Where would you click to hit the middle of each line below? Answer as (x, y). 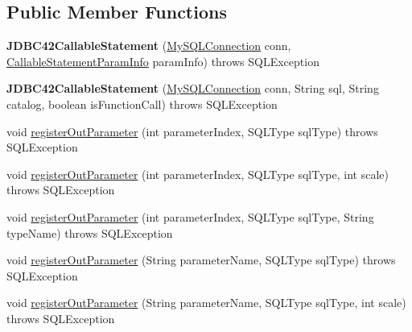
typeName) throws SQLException (90, 232)
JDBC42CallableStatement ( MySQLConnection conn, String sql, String (193, 88)
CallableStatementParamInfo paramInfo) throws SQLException (163, 61)
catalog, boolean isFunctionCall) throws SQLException (142, 104)
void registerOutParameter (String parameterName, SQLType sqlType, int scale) (206, 303)
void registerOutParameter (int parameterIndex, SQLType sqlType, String (190, 216)
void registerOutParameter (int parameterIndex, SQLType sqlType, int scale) (198, 174)
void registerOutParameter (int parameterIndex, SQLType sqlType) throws (192, 131)
